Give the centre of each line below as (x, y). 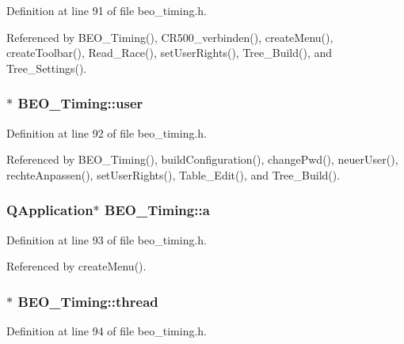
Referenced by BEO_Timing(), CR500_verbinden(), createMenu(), (170, 37)
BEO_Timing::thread (88, 301)
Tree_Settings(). (47, 68)
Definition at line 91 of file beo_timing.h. (107, 10)
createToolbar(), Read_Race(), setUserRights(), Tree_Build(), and (170, 53)
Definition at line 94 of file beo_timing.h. (107, 331)
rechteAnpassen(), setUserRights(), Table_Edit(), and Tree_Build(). (173, 174)
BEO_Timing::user (80, 103)
